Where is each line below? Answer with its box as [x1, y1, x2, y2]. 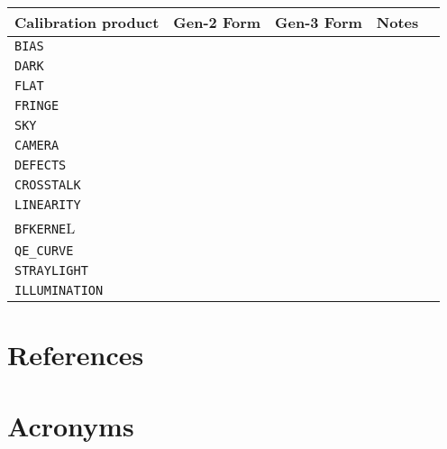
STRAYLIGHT [14, 263, 88, 278]
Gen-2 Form [173, 12, 261, 32]
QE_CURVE [14, 243, 74, 258]
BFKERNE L [14, 217, 76, 238]
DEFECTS [14, 158, 67, 172]
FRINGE [14, 98, 59, 113]
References [7, 336, 144, 373]
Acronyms [7, 407, 134, 444]
